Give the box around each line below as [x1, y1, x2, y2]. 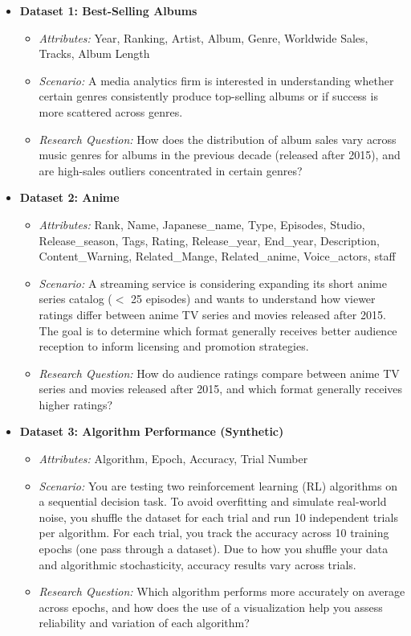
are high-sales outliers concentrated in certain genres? [39, 162, 303, 178]
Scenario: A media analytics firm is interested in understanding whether [39, 72, 394, 88]
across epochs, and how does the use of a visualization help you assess [39, 598, 383, 615]
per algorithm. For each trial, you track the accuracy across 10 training [39, 524, 389, 541]
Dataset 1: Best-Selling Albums [19, 2, 197, 18]
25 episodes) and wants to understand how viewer [131, 290, 376, 307]
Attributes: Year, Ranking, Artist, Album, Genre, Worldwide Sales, [39, 29, 368, 46]
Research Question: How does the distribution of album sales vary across [39, 130, 397, 147]
